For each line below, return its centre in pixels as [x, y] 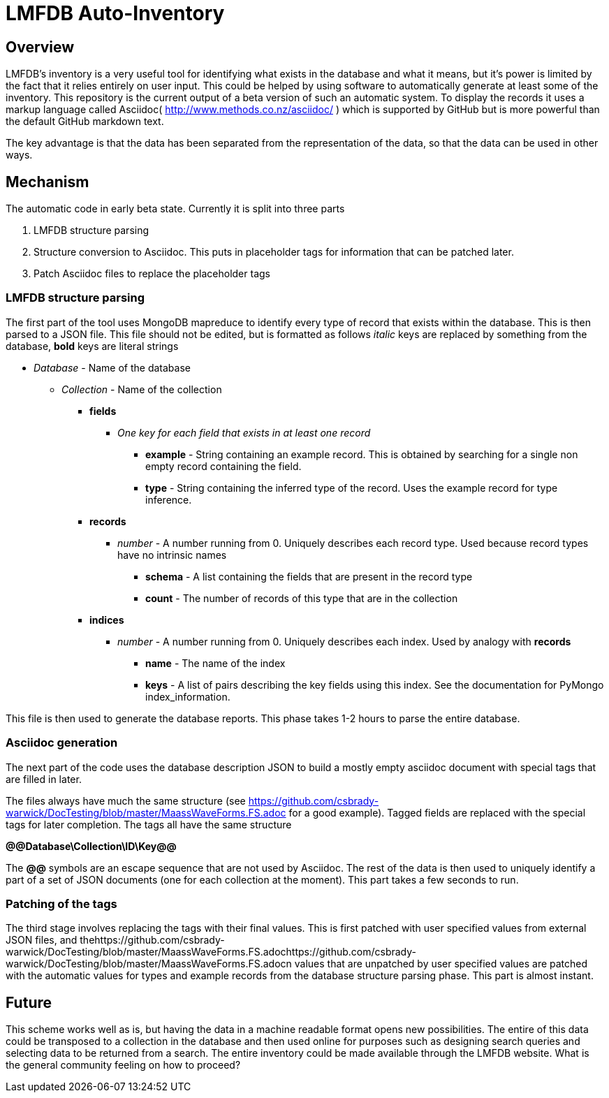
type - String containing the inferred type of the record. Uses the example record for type [352, 488]
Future [29, 1002]
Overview [40, 47]
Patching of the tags [61, 903]
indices [107, 620]
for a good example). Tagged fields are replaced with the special [437, 812]
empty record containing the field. [223, 466]
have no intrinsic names [172, 555]
